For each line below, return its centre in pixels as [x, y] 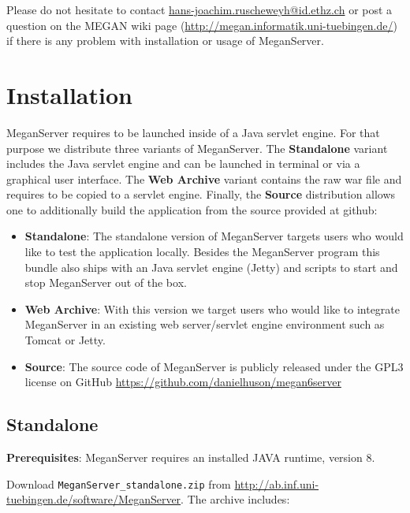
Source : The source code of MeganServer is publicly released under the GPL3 [214, 366]
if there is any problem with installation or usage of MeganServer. [165, 41]
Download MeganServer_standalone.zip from [119, 483]
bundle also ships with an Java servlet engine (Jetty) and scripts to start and [211, 267]
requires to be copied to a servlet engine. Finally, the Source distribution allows [201, 194]
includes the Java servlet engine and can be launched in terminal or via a [183, 164]
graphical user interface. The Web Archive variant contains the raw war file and [204, 178]
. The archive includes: [235, 499]
